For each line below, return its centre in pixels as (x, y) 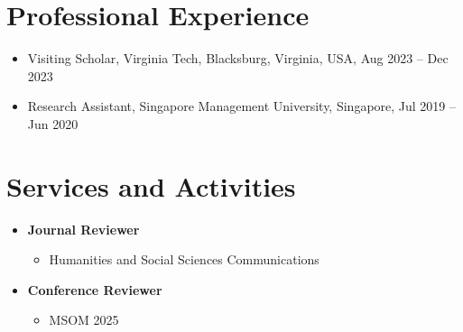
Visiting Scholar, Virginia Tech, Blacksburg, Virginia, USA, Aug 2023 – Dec (238, 58)
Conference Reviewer (95, 289)
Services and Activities (151, 185)
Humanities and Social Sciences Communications (184, 259)
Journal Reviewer (83, 229)
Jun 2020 (53, 123)
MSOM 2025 (84, 320)
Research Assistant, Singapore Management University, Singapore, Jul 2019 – (242, 106)
